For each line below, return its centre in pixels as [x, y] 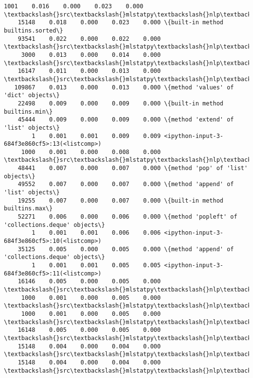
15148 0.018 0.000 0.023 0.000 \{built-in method [121, 23]
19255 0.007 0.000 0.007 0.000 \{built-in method [121, 200]
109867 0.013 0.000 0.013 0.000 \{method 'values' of [124, 87]
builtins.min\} [28, 112]
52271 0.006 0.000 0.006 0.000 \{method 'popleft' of [127, 217]
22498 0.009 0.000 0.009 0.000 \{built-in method [121, 103]
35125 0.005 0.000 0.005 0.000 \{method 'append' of [126, 249]
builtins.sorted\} [34, 30]
